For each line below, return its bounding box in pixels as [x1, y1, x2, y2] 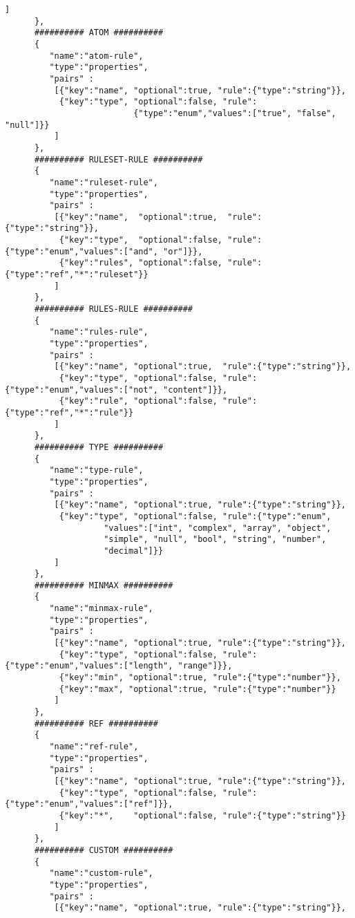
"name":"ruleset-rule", [49, 177, 158, 187]
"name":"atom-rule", [49, 50, 144, 61]
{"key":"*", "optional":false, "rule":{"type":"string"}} [59, 810, 346, 821]
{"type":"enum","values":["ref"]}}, [5, 799, 173, 809]
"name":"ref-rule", [49, 742, 139, 751]
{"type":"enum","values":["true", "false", [133, 108, 336, 118]
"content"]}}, [163, 384, 228, 395]
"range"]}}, [177, 661, 233, 671]
